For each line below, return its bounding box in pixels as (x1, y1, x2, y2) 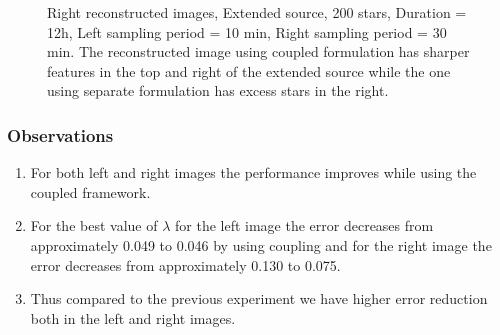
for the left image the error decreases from (175, 215, 434, 236)
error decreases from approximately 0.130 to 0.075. (30, 254, 341, 275)
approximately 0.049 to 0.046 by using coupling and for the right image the (30, 234, 492, 255)
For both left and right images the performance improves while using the (30, 162, 477, 183)
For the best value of (30, 215, 158, 236)
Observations (7, 122, 114, 147)
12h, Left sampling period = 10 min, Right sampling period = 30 (47, 21, 447, 42)
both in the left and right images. (30, 307, 236, 328)
